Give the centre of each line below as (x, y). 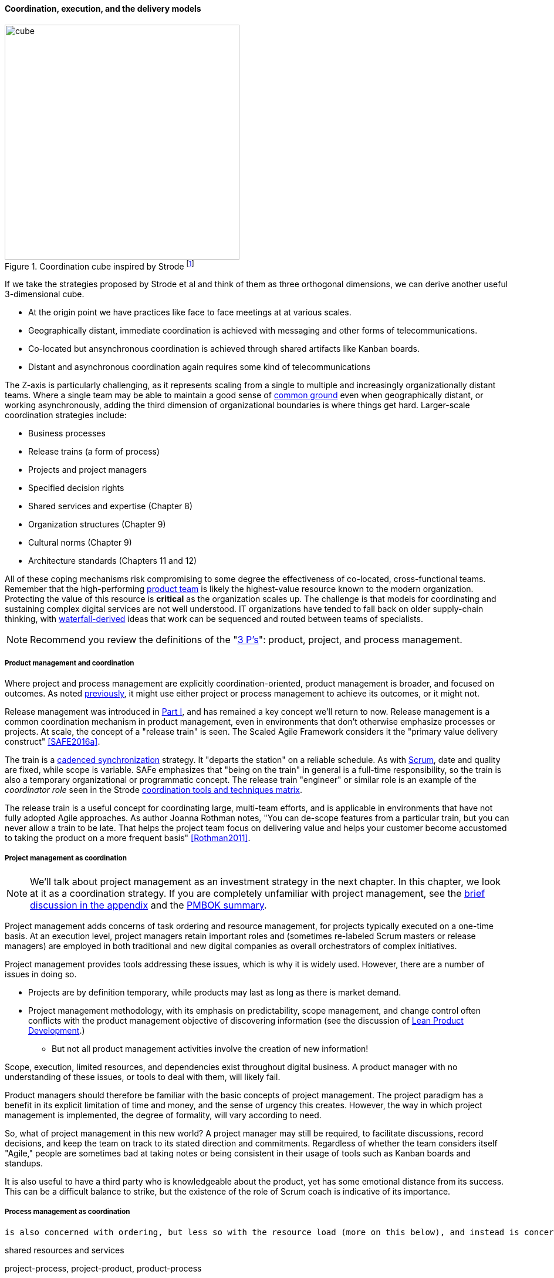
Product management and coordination (70, 663)
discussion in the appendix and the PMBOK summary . (148, 905)
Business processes (67, 433)
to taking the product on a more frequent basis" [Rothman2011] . (128, 838)
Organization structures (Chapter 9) (97, 524)
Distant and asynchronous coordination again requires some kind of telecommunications (200, 367)
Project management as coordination (66, 858)
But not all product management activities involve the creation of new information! (210, 1048)
